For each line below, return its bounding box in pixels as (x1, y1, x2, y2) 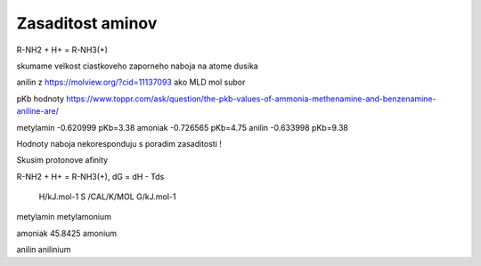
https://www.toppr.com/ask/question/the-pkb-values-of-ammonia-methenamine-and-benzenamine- (66, 93, 436, 104)
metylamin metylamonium (16, 212, 111, 222)
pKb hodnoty (16, 93, 65, 104)
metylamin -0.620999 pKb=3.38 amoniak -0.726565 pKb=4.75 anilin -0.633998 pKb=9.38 (16, 122, 349, 133)
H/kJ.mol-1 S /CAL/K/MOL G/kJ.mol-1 (38, 191, 176, 202)
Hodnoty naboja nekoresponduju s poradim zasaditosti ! (16, 138, 223, 149)
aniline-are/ (16, 106, 60, 117)
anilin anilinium (16, 245, 71, 255)
